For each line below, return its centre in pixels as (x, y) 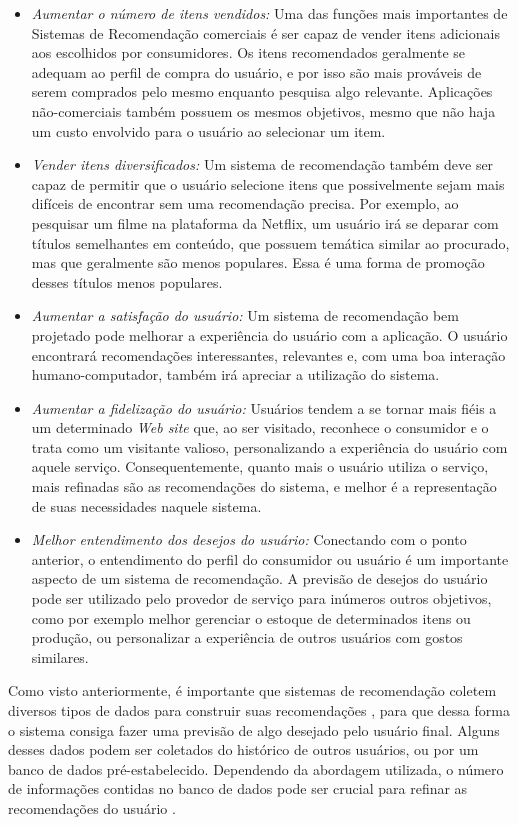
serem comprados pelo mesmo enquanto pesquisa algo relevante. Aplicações (262, 91)
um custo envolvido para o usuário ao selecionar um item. (208, 130)
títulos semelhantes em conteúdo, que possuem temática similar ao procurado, (270, 242)
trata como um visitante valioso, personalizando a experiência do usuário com (269, 446)
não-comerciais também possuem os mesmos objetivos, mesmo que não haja (263, 110)
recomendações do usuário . (92, 807)
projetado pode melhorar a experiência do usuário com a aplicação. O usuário (269, 334)
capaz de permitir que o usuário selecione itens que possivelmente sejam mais (268, 183)
